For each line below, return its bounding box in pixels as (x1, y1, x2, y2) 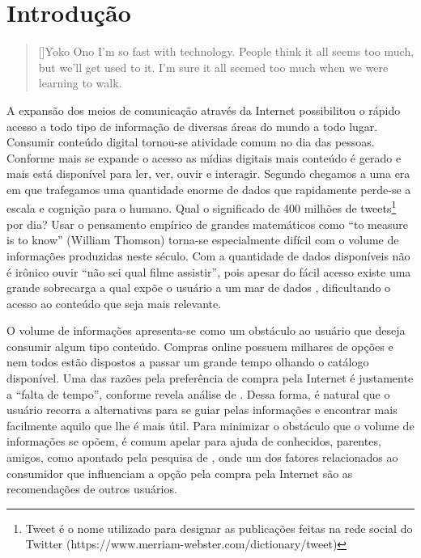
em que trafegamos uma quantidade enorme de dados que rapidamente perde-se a (6, 180, 411, 197)
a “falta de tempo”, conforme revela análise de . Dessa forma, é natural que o (6, 385, 390, 402)
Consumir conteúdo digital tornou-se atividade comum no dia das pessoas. (6, 133, 375, 150)
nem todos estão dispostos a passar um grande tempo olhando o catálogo (6, 353, 369, 370)
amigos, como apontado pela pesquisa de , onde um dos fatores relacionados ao (6, 449, 398, 466)
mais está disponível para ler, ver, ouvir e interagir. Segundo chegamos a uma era (6, 165, 410, 182)
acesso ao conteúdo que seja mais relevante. (6, 294, 222, 311)
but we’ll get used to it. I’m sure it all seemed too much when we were (38, 58, 389, 75)
